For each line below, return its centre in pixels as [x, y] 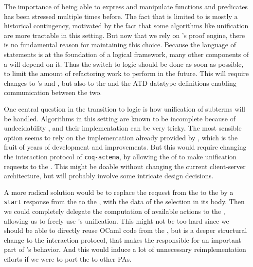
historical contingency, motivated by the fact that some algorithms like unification [126, 26]
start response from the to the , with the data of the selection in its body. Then [124, 201]
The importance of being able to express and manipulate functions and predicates [126, 6]
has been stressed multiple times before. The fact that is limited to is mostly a [121, 16]
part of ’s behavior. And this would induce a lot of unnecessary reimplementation [125, 249]
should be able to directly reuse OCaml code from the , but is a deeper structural [126, 230]
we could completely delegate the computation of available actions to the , [115, 211]
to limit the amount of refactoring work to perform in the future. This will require [126, 73]
